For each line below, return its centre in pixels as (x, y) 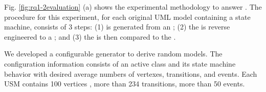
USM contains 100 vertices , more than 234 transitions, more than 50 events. (125, 84)
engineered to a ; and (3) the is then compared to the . (90, 36)
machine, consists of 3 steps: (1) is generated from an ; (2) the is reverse (117, 27)
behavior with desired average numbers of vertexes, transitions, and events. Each (131, 73)
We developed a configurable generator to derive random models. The (113, 54)
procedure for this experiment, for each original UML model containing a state (127, 17)
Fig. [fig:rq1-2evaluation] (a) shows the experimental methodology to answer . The (133, 7)
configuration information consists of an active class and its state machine (120, 63)
